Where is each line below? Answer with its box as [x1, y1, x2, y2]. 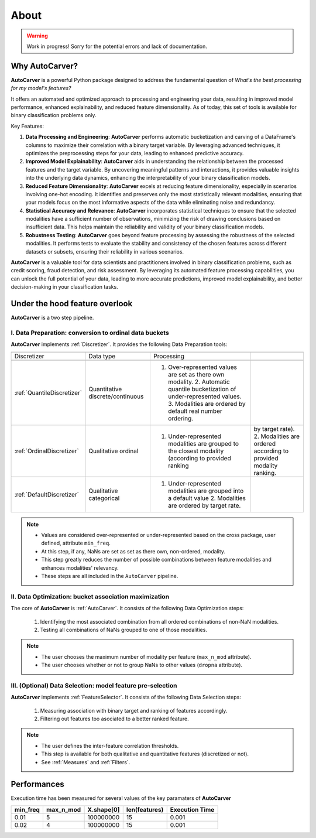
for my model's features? [11, 85, 71, 92]
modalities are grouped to [167, 439, 239, 447]
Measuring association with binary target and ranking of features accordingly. [40, 707, 228, 714]
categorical [88, 494, 120, 502]
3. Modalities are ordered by [167, 399, 246, 408]
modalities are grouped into [167, 487, 244, 495]
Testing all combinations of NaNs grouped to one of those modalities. [40, 626, 208, 633]
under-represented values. [167, 392, 242, 401]
